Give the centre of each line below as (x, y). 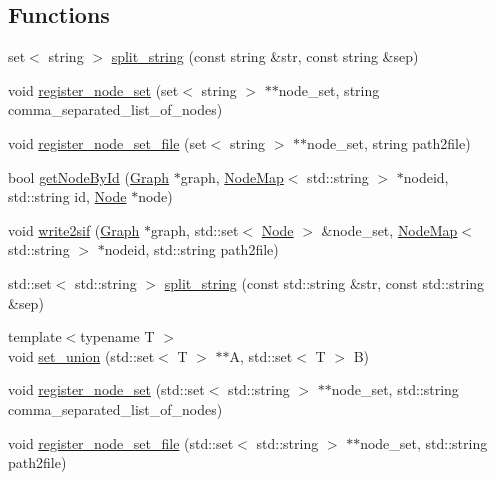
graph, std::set (195, 229)
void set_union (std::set (81, 355)
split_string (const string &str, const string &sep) (265, 56)
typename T (117, 336)
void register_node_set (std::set (106, 389)
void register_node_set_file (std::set (121, 442)
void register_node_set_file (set (107, 142)
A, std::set (261, 355)
